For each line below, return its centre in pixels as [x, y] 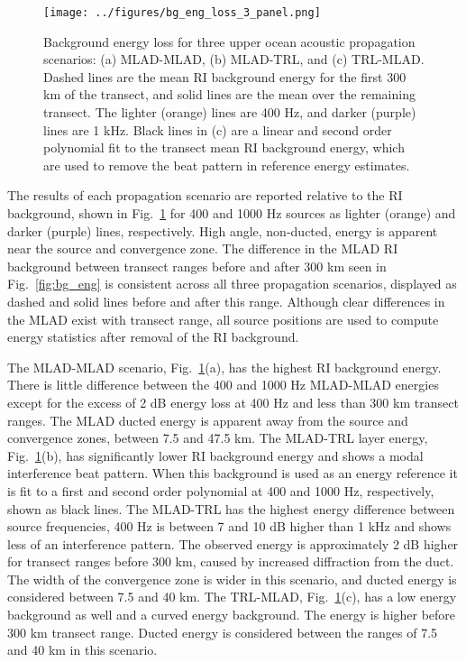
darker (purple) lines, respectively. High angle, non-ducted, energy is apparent [223, 230]
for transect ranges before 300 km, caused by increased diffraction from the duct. [231, 561]
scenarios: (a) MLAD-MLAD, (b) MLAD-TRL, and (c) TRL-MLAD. [234, 59]
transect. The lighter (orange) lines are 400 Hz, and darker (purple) [230, 112]
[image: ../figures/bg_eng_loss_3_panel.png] [182, 13]
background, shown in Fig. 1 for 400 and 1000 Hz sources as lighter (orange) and [232, 213]
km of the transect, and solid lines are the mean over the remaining [229, 94]
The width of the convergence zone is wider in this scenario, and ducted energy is [232, 579]
